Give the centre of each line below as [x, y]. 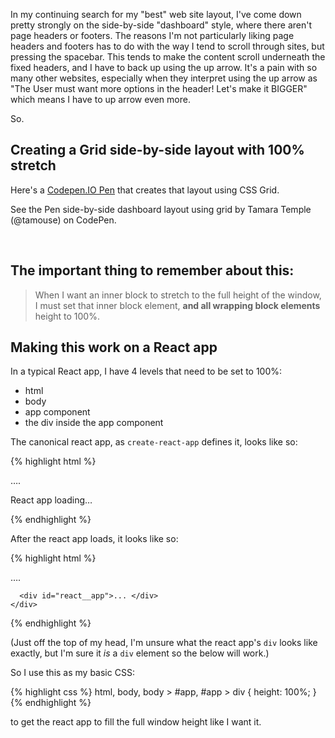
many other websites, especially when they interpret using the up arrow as [164, 78]
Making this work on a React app [114, 347]
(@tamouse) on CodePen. [63, 220]
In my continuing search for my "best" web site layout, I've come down [156, 14]
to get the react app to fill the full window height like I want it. [136, 722]
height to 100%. [67, 316]
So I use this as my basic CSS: [72, 673]
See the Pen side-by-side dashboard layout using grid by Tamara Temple [161, 209]
